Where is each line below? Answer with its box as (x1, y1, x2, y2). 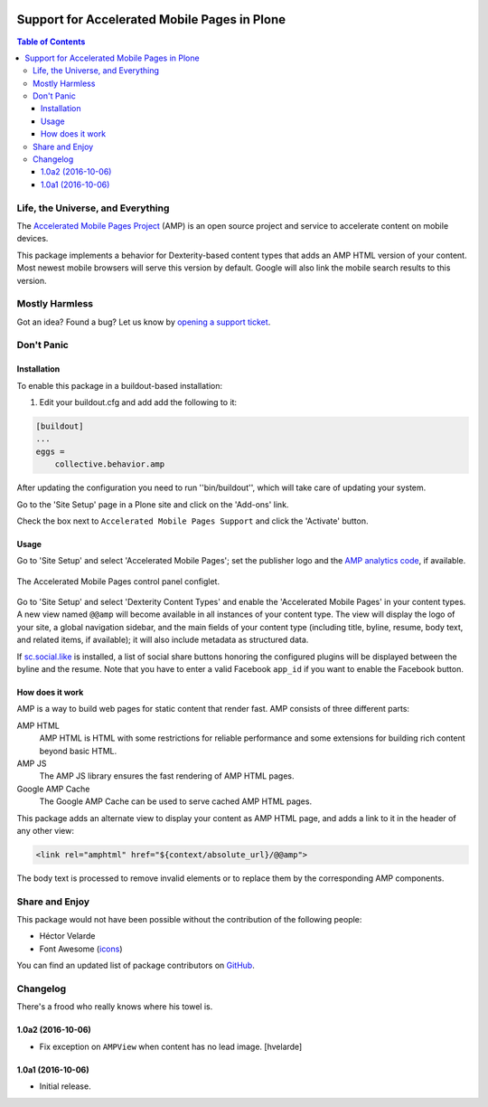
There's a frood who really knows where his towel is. (16, 1001, 213, 1012)
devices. (16, 233, 49, 244)
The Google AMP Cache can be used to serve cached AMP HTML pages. (39, 796, 312, 807)
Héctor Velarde (39, 931, 96, 941)
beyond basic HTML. (39, 745, 117, 756)
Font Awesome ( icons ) (39, 943, 123, 954)
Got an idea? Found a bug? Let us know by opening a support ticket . (16, 317, 271, 327)
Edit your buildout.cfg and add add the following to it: (39, 397, 238, 407)
